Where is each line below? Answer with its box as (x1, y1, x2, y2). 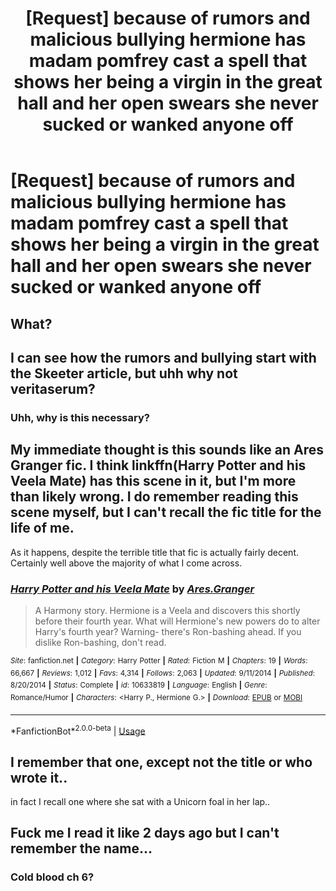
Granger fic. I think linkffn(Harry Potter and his (10, 457, 307, 474)
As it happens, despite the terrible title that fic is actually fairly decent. (10, 546, 300, 558)
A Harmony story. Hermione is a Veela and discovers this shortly (34, 605, 301, 616)
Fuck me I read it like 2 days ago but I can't (10, 825, 280, 842)
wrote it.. (10, 769, 68, 786)
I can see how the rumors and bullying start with (10, 349, 317, 366)
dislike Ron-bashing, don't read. (34, 637, 167, 648)
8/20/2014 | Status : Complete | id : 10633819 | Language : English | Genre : (10, 680, 268, 691)
